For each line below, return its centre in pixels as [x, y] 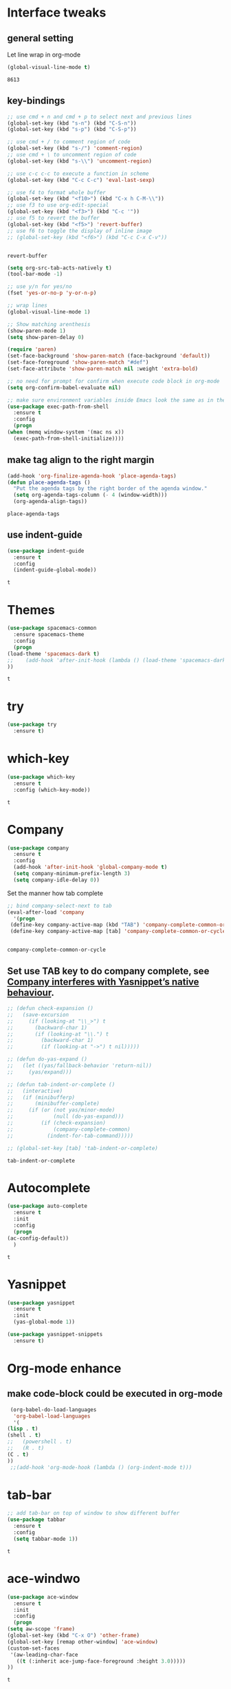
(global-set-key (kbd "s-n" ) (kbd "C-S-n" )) [72, 123]
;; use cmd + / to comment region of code [69, 142]
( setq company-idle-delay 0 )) [56, 880]
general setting [40, 38]
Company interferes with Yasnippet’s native [103, 982]
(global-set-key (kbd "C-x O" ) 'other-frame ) [73, 1635]
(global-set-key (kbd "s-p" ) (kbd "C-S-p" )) [72, 130]
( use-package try [32, 725]
